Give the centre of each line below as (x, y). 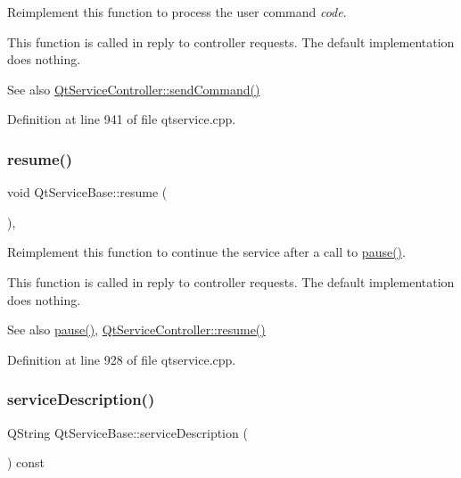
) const (26, 462)
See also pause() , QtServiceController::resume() (136, 330)
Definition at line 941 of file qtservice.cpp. (122, 119)
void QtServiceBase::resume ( (87, 192)
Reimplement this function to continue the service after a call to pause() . (206, 252)
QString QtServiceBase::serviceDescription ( (128, 432)
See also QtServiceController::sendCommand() (134, 89)
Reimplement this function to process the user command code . (177, 12)
